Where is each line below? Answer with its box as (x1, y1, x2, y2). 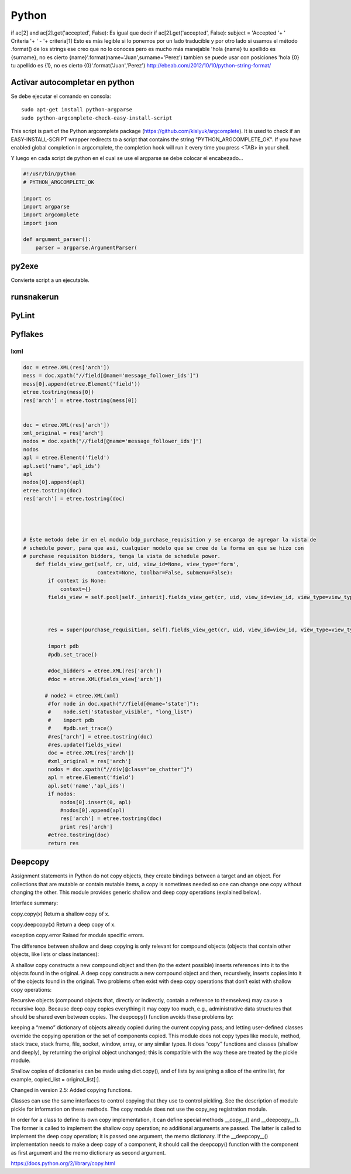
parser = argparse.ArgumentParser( (35, 244, 137, 251)
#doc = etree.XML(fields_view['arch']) (47, 676, 162, 682)
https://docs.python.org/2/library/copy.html (11, 1160, 116, 1167)
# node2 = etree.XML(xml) (44, 692, 119, 699)
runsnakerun (11, 292, 59, 302)
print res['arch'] (60, 823, 113, 830)
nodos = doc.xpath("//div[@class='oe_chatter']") (47, 766, 193, 773)
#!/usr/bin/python (23, 171, 76, 177)
